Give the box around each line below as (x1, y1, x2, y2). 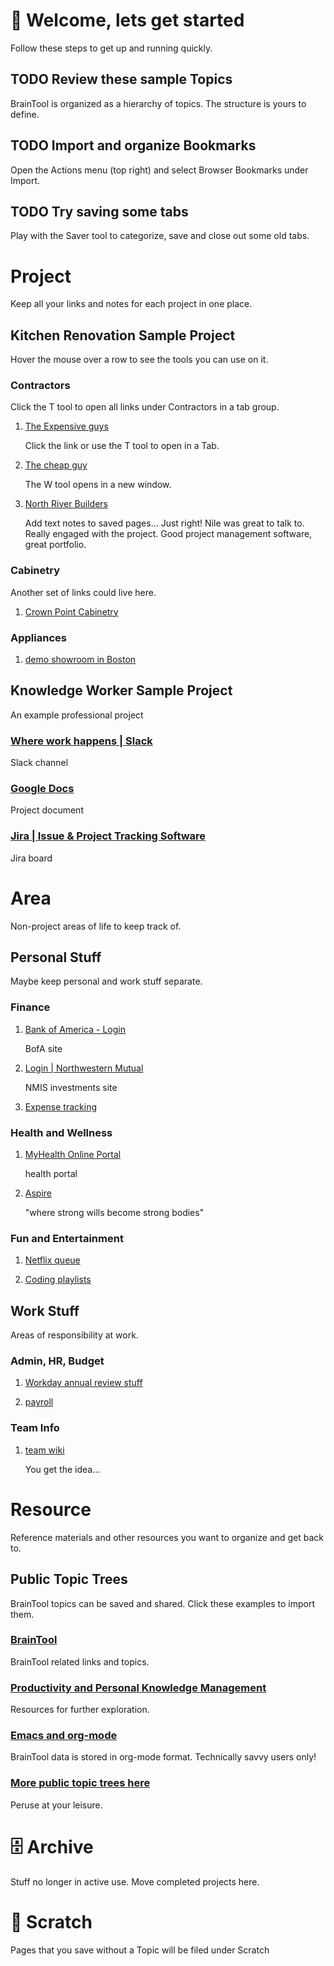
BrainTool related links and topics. (10, 1655, 150, 1668)
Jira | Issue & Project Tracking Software (10, 829, 207, 843)
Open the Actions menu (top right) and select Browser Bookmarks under (10, 164, 309, 176)
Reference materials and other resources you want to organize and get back (10, 1531, 325, 1543)
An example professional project (10, 709, 144, 721)
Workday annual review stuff (24, 1377, 143, 1389)
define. (10, 108, 40, 120)
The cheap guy (24, 459, 88, 471)
